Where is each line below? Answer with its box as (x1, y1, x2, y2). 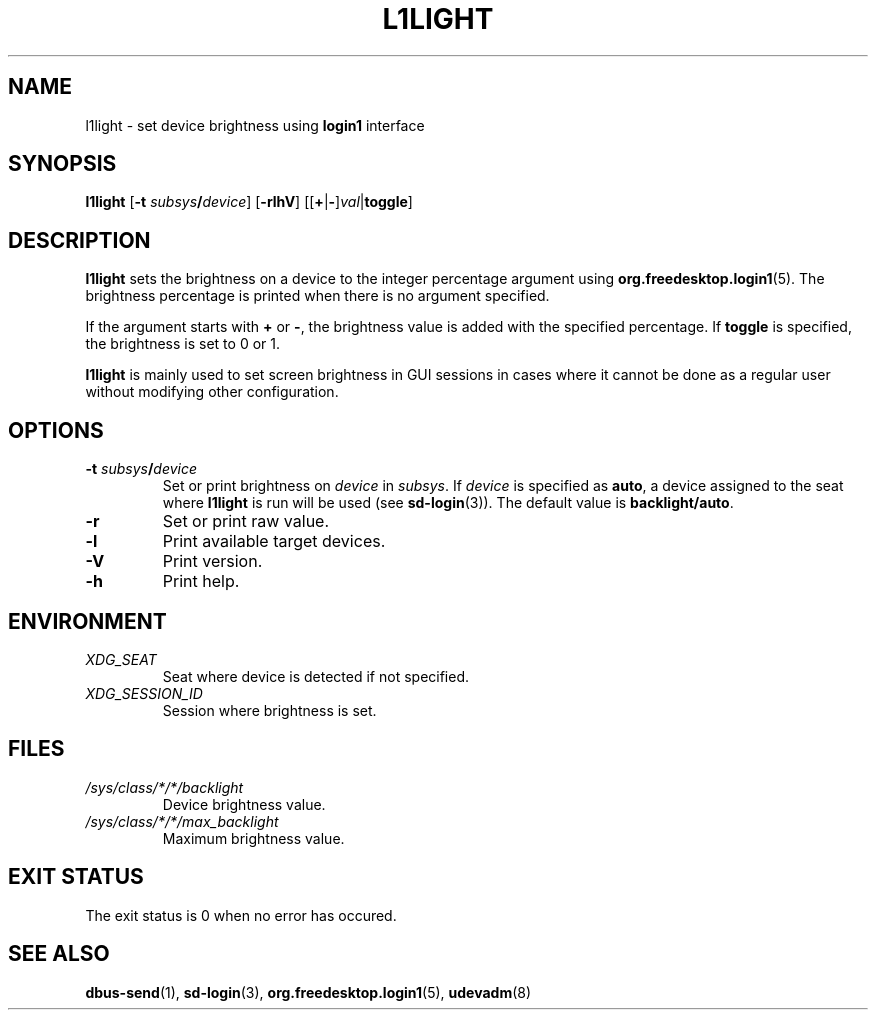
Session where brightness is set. (162, 701, 377, 719)
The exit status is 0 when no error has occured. (85, 906, 397, 924)
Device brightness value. (162, 795, 326, 813)
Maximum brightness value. (162, 829, 345, 847)
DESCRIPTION (8, 227, 151, 253)
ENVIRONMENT (8, 608, 167, 634)
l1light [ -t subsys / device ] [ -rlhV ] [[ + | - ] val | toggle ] (85, 193, 413, 211)
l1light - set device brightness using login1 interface (85, 116, 425, 134)
